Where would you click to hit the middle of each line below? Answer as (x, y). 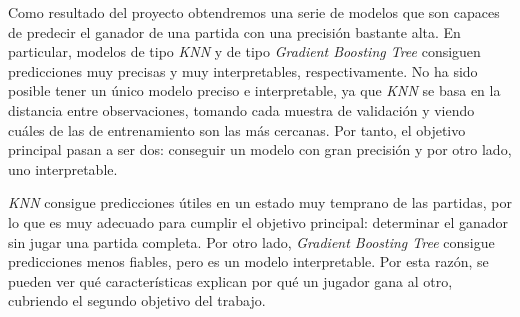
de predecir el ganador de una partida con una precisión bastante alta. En (234, 31)
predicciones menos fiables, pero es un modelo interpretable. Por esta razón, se (248, 261)
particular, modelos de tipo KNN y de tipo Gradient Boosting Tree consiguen (244, 51)
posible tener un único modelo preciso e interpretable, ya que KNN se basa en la (254, 90)
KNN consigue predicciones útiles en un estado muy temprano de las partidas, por (260, 202)
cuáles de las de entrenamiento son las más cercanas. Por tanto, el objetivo (237, 129)
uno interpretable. (63, 168)
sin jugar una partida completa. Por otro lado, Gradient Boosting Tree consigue (251, 241)
